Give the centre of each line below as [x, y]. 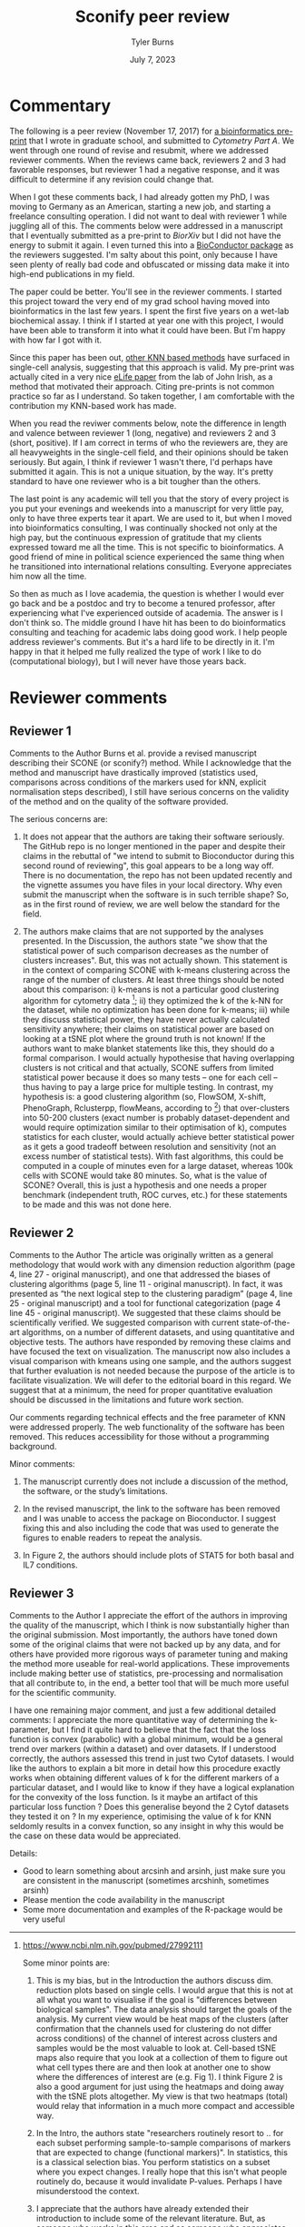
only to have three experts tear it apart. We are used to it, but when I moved [151, 518]
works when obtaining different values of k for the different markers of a [144, 1777]
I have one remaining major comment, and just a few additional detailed [143, 1710]
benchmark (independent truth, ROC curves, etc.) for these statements [155, 1195]
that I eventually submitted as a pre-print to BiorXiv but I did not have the [145, 235]
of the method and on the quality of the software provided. [119, 801]
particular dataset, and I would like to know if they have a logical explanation [152, 1787]
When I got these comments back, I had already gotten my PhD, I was [140, 196]
